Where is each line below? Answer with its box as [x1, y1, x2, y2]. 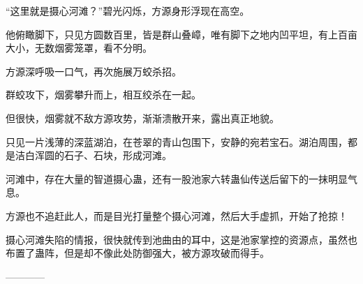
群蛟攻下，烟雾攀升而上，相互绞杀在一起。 [6, 87, 201, 102]
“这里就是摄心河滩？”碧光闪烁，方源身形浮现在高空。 [6, 3, 250, 17]
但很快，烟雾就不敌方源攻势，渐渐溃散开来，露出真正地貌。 [6, 110, 279, 125]
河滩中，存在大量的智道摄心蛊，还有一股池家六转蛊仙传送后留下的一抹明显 [6, 171, 348, 186]
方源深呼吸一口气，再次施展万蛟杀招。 [6, 63, 181, 78]
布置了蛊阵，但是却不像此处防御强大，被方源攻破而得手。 [6, 246, 269, 260]
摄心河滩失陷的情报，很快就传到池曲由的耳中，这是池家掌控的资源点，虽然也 [6, 232, 357, 246]
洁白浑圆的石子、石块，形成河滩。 [15, 148, 172, 163]
